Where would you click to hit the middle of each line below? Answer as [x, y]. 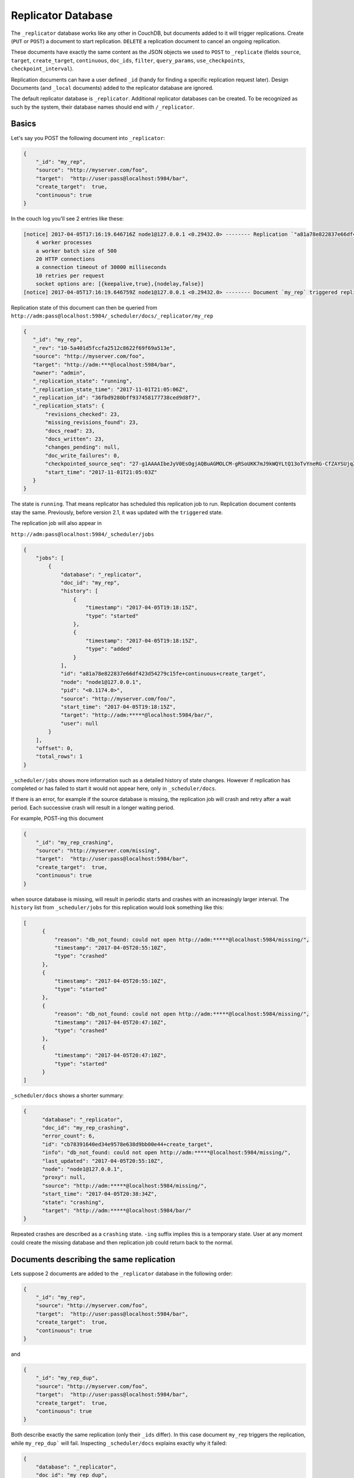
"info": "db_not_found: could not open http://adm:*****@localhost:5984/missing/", [167, 1153]
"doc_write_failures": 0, [83, 456]
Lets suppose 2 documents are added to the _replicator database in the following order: [122, 1273]
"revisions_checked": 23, [83, 414]
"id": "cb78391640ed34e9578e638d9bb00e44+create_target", [128, 1144]
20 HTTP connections [65, 259]
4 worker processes [64, 243]
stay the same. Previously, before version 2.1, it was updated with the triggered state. [117, 512]
